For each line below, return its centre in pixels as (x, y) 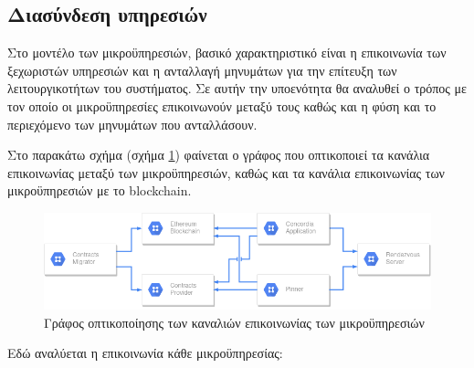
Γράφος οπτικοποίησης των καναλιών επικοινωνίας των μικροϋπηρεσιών (234, 322)
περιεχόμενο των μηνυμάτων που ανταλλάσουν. (132, 124)
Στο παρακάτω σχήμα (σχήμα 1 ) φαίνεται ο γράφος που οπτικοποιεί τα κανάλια (219, 155)
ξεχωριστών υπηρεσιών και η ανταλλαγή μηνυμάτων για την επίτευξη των (202, 70)
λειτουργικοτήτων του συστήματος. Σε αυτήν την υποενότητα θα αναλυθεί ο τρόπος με (237, 88)
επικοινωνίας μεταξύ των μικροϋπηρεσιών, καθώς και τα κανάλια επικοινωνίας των (226, 172)
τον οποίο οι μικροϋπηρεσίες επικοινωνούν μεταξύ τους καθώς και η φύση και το (222, 105)
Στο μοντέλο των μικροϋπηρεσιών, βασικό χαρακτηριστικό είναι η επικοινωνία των (227, 53)
